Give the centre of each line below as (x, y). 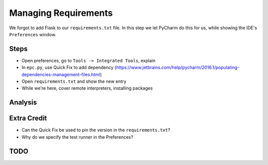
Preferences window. (33, 34)
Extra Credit (28, 118)
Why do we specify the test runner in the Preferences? (77, 137)
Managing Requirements (61, 13)
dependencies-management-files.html (61, 74)
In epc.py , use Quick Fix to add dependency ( (69, 67)
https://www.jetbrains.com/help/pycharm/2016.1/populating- (178, 67)
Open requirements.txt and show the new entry (74, 81)
